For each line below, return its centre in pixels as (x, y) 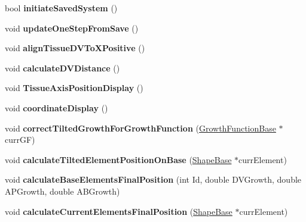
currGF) (20, 140)
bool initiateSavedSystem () (61, 8)
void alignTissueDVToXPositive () (75, 48)
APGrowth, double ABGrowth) (62, 191)
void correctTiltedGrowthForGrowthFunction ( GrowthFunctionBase (140, 128)
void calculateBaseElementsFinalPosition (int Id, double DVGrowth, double (153, 179)
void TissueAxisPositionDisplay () (74, 88)
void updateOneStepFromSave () (72, 28)
